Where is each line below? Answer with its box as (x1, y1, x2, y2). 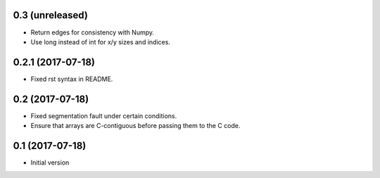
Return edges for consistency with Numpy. (30, 28, 155, 37)
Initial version (30, 158, 70, 167)
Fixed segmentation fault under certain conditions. (30, 111, 177, 120)
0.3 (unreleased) (13, 9, 88, 21)
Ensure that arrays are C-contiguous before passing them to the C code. (30, 122, 241, 130)
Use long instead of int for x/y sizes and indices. (30, 37, 170, 46)
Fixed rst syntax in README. (30, 75, 113, 83)
